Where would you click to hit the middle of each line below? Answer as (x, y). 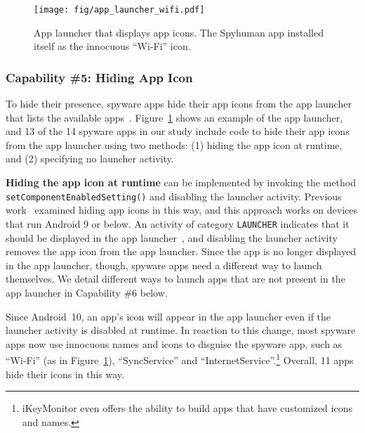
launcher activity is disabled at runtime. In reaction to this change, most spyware (181, 330)
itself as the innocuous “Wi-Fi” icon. (112, 46)
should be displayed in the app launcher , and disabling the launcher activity (172, 237)
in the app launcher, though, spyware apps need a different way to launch (164, 265)
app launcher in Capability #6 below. (87, 292)
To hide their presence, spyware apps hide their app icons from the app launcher (179, 104)
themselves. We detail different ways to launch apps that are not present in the (175, 279)
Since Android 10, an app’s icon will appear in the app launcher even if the (168, 316)
